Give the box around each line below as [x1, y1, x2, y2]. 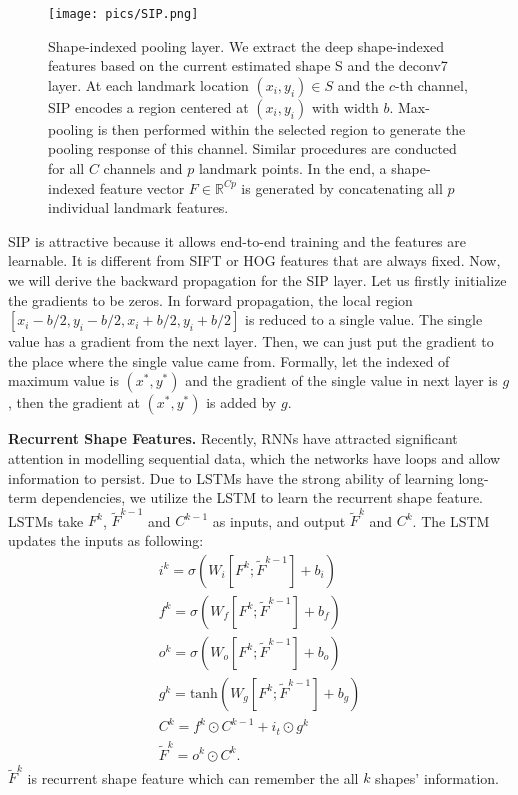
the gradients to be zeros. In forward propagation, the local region [8, 289, 413, 310]
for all [48, 158, 85, 179]
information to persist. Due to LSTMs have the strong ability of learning [8, 467, 454, 488]
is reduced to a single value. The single [245, 309, 483, 330]
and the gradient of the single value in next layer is [185, 370, 498, 391]
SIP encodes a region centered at [48, 96, 249, 117]
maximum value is [8, 370, 119, 391]
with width [311, 96, 379, 117]
